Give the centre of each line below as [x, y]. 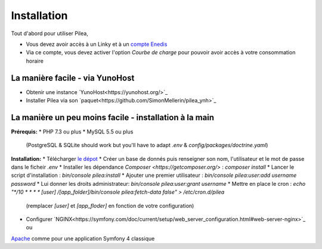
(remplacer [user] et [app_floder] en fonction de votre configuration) [110, 206]
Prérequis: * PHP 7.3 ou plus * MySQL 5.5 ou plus [72, 132]
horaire [35, 61]
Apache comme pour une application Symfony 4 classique [83, 238]
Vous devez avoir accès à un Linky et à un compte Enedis [97, 44]
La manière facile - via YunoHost [73, 78]
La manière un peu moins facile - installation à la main [113, 117]
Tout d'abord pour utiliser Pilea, [50, 33]
